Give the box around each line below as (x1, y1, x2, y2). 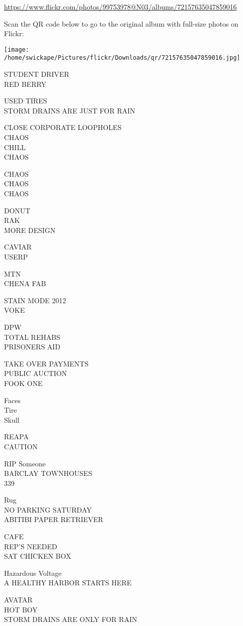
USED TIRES (4, 95, 47, 106)
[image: (4, 46, 29, 53)
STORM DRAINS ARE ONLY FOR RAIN (4, 614, 137, 624)
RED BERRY (4, 78, 46, 89)
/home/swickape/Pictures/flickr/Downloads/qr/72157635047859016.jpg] (4, 54, 240, 62)
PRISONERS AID (4, 341, 60, 352)
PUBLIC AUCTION (4, 368, 67, 379)
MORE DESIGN (4, 224, 55, 235)
